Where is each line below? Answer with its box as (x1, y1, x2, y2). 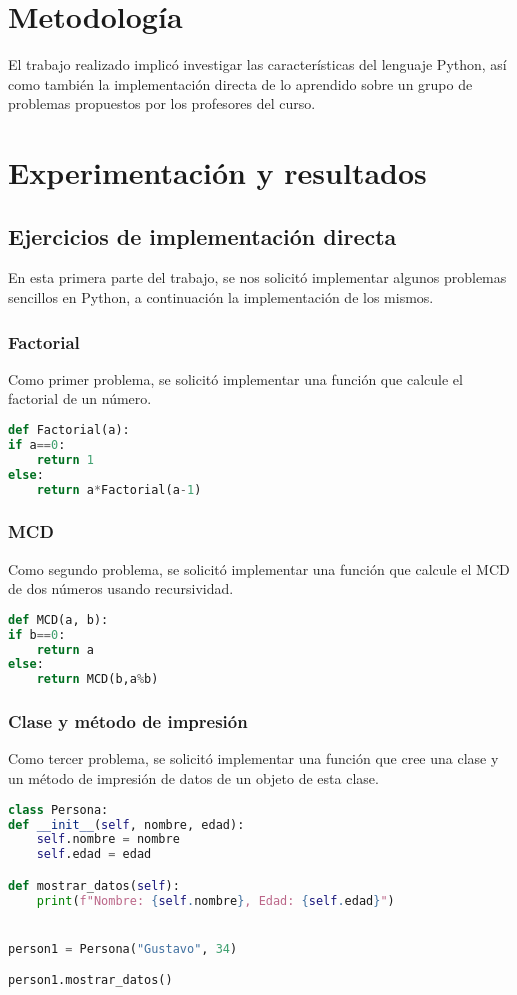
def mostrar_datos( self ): (8, 878, 180, 893)
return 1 (36, 452, 94, 467)
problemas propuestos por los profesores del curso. (8, 93, 316, 114)
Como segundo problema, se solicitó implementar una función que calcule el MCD (8, 558, 510, 579)
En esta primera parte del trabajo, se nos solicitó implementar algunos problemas (8, 267, 507, 288)
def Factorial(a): (8, 423, 130, 438)
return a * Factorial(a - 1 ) (36, 482, 202, 497)
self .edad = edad (36, 847, 152, 862)
